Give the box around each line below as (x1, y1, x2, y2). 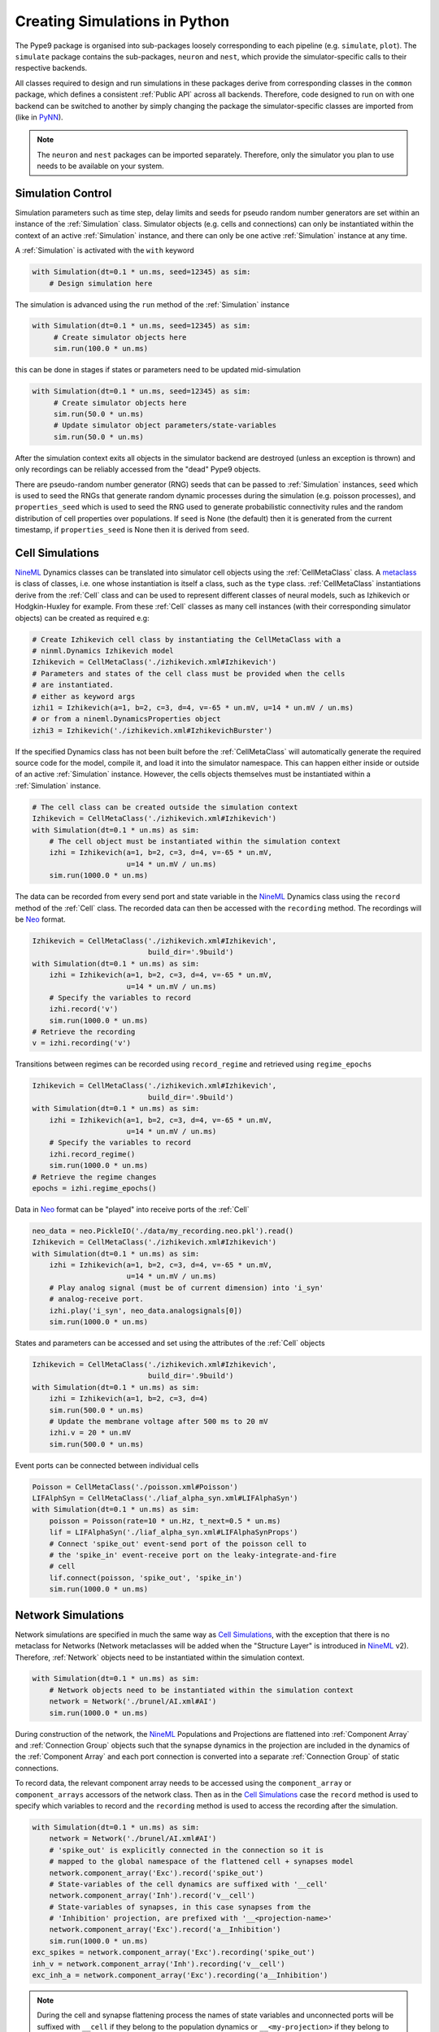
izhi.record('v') (49, 1005, 119, 1014)
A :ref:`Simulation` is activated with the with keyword (15, 245, 194, 255)
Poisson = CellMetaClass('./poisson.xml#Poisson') (32, 1482, 239, 1491)
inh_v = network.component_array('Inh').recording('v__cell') (32, 1959, 285, 1969)
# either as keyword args (32, 692, 136, 701)
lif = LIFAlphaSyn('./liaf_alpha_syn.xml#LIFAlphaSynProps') (49, 1528, 298, 1537)
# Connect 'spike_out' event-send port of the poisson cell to (49, 1539, 307, 1548)
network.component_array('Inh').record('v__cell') (49, 1891, 255, 1900)
